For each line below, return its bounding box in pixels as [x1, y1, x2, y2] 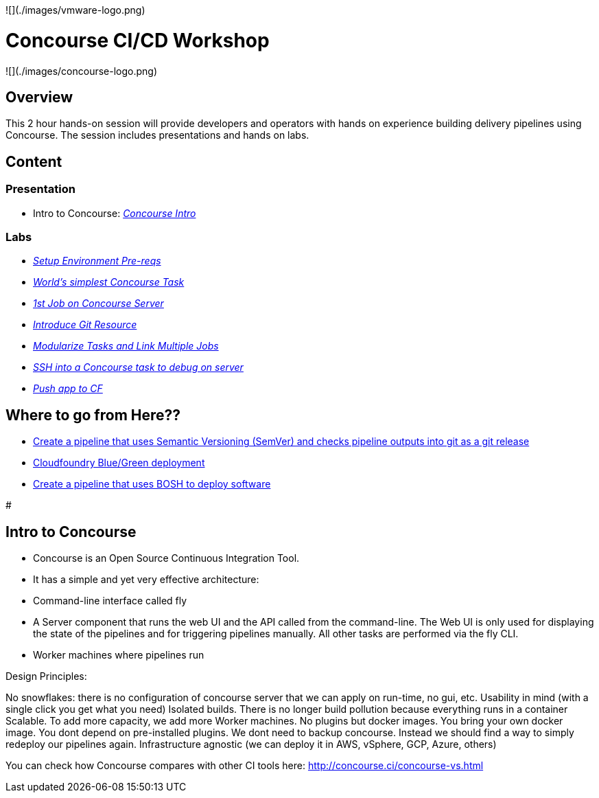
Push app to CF [33, 383, 103, 395]
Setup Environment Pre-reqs [33, 255, 161, 267]
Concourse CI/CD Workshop [5, 28, 270, 52]
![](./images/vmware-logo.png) [5, 4, 145, 16]
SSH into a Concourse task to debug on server [33, 361, 244, 374]
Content [5, 152, 62, 170]
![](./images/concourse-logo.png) [5, 65, 158, 77]
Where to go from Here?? [5, 406, 181, 424]
